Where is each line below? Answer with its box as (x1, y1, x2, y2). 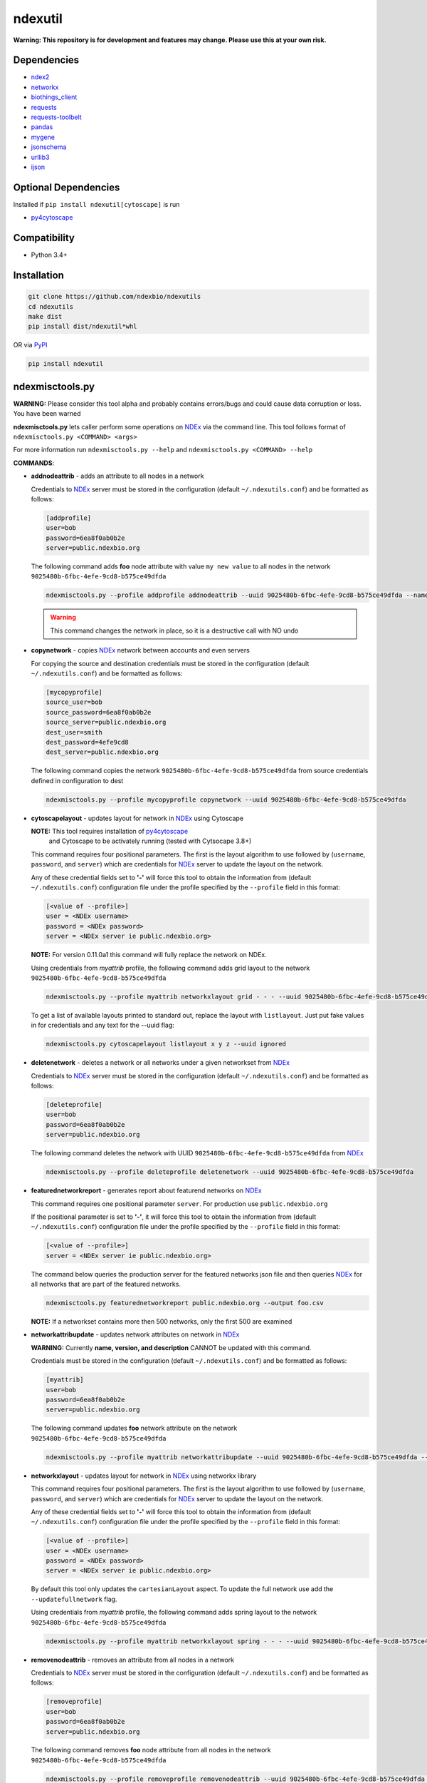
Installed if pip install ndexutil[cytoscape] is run (13, 200, 180, 208)
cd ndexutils (28, 302, 74, 310)
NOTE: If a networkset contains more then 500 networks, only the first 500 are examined (31, 1317, 292, 1326)
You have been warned (13, 409, 81, 418)
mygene (31, 133, 55, 141)
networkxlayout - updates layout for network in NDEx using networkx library (31, 1471, 257, 1480)
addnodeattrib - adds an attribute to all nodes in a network (31, 471, 204, 481)
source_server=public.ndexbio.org (46, 718, 167, 727)
